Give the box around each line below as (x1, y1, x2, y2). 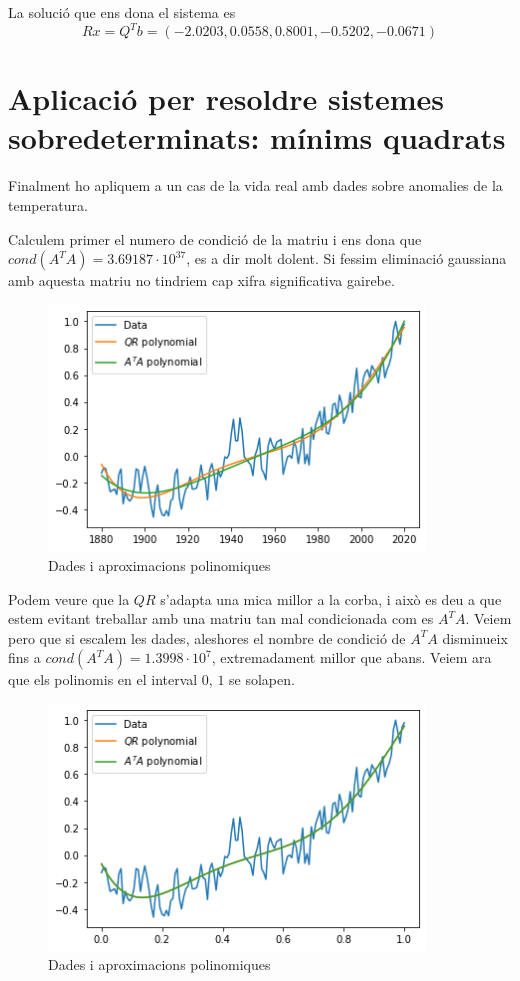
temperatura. (8, 195, 88, 215)
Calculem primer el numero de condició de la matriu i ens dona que (8, 228, 422, 249)
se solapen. (229, 669, 295, 690)
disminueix (442, 627, 508, 648)
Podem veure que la (8, 588, 130, 609)
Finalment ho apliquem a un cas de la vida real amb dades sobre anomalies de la (8, 175, 503, 196)
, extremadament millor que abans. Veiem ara (211, 647, 492, 668)
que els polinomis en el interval (8, 669, 198, 690)
